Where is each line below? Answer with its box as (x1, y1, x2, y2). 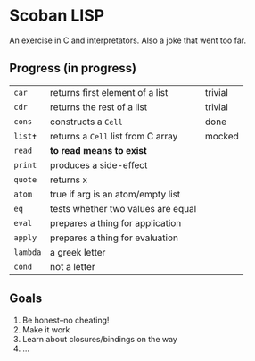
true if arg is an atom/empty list (50, 188, 181, 200)
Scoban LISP (9, 5, 105, 26)
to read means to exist (50, 144, 147, 156)
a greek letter (50, 246, 106, 258)
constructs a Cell (50, 115, 123, 128)
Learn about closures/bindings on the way (21, 333, 178, 344)
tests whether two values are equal (50, 202, 197, 214)
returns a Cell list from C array (50, 130, 178, 142)
